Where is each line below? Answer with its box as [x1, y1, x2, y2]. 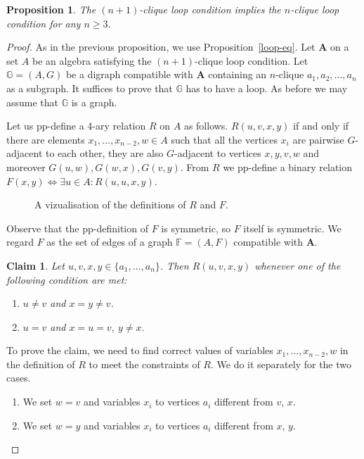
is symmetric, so [161, 220, 230, 235]
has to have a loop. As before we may [186, 80, 348, 95]
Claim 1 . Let [6, 258, 65, 272]
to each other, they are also [45, 146, 164, 161]
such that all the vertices [171, 132, 278, 146]
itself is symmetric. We [243, 220, 342, 235]
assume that [6, 94, 59, 109]
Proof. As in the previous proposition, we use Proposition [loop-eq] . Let [6, 39, 316, 54]
